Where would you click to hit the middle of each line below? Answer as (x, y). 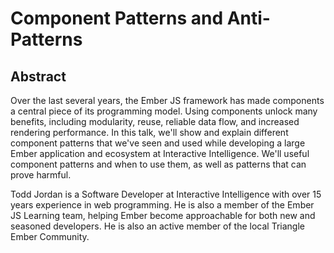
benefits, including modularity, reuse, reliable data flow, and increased (155, 121)
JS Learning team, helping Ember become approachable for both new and (163, 215)
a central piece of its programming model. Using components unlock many (164, 111)
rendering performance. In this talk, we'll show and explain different (149, 132)
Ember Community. (50, 236)
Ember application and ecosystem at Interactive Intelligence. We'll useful (160, 153)
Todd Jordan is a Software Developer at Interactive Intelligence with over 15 (166, 194)
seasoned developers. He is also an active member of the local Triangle (157, 226)
